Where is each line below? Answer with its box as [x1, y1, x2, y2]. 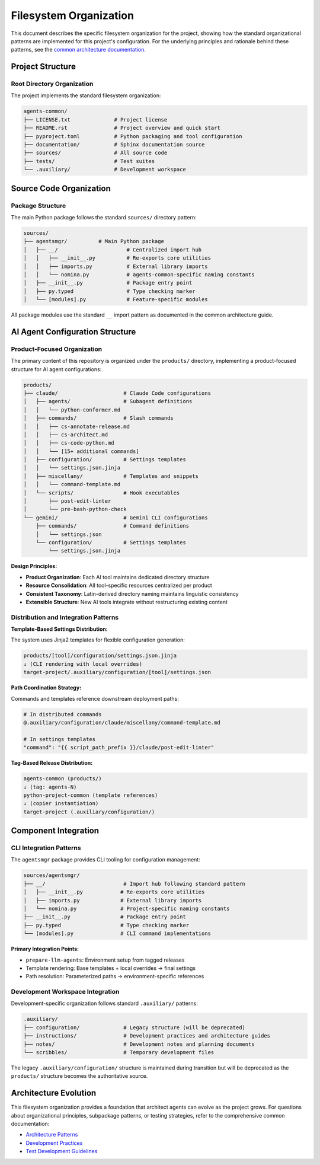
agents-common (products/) [23, 775, 102, 782]
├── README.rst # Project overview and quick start [23, 125, 220, 132]
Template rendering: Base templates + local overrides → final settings [25, 964, 196, 972]
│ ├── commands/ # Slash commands [23, 415, 174, 422]
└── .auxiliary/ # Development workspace [23, 166, 186, 173]
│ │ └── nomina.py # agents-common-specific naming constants [23, 271, 255, 278]
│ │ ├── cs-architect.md [23, 431, 108, 438]
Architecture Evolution [11, 1088, 97, 1098]
